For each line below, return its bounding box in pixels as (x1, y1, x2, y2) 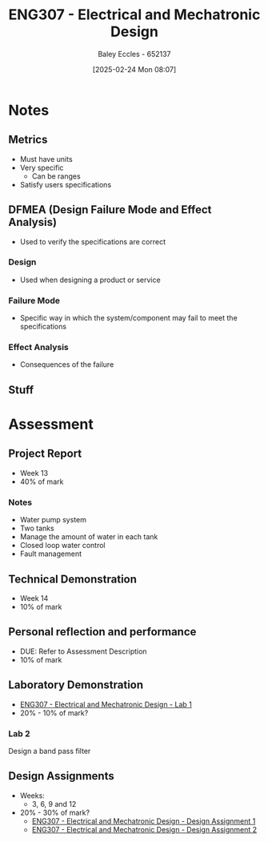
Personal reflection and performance (8, 625, 197, 639)
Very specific (19, 163, 64, 172)
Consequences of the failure (19, 360, 114, 369)
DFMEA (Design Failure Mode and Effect (8, 203, 212, 217)
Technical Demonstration (8, 572, 138, 586)
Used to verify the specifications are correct (19, 236, 166, 246)
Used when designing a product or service (19, 275, 162, 284)
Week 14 (19, 593, 49, 602)
